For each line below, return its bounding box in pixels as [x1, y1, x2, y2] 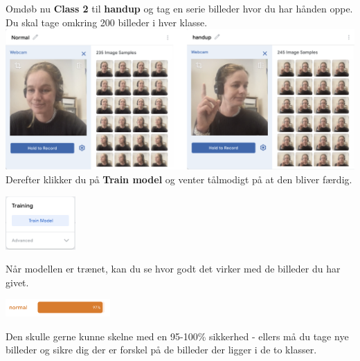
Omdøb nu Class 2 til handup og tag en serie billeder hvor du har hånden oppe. [6, 1, 353, 15]
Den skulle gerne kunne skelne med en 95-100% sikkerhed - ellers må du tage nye [6, 328, 349, 343]
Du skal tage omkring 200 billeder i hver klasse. [6, 15, 208, 29]
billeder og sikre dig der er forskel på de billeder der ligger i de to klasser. [6, 342, 317, 357]
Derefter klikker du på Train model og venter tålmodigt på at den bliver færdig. [6, 172, 352, 187]
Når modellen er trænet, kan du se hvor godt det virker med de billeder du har [6, 261, 341, 276]
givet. [6, 275, 29, 289]
